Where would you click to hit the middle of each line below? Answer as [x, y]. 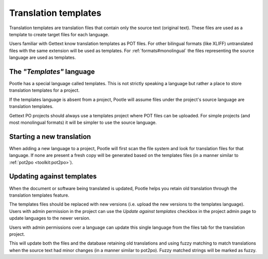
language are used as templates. [43, 57]
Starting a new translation [50, 136]
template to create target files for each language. [59, 34]
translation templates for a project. [44, 90]
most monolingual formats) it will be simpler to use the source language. [83, 122]
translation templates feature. [39, 195]
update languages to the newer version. [50, 218]
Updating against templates [53, 177]
